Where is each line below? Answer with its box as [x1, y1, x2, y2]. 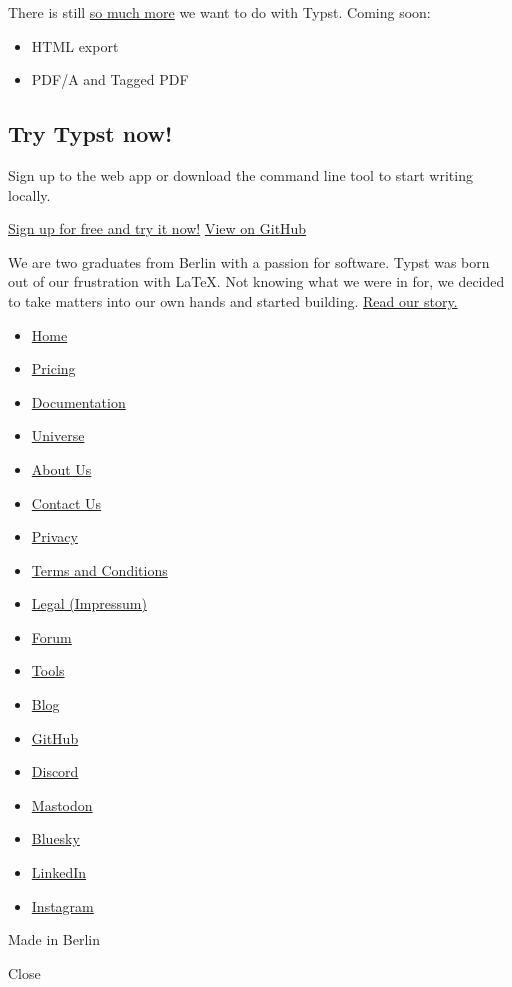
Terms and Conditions [31, 559, 168, 580]
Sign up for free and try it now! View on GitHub [8, 218, 307, 239]
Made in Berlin [8, 929, 101, 950]
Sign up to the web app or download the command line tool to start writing [8, 164, 473, 185]
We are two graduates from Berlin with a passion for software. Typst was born [8, 251, 490, 272]
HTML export [31, 35, 119, 56]
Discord [31, 761, 79, 782]
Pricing [31, 358, 76, 379]
